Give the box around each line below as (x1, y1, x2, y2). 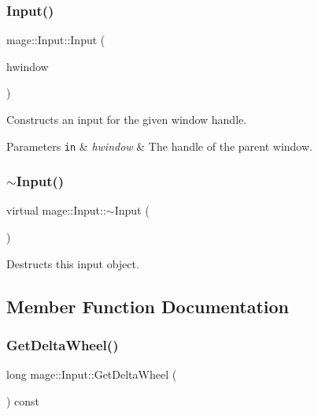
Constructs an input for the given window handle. (6, 111, 247, 127)
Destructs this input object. (6, 255, 139, 271)
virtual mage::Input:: (6, 202, 106, 219)
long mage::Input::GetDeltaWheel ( (6, 366, 177, 383)
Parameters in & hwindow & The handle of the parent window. (6, 137, 312, 154)
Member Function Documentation (6, 293, 290, 318)
